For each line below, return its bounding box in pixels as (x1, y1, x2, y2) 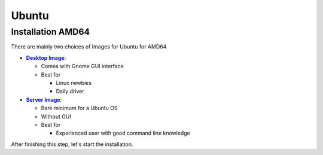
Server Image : (26, 96, 62, 103)
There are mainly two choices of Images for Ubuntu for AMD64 (11, 43, 167, 50)
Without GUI (41, 113, 71, 120)
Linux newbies (56, 79, 92, 86)
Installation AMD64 (11, 26, 90, 37)
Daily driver (56, 87, 85, 95)
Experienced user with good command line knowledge (56, 129, 191, 137)
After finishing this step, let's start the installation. (11, 141, 133, 148)
